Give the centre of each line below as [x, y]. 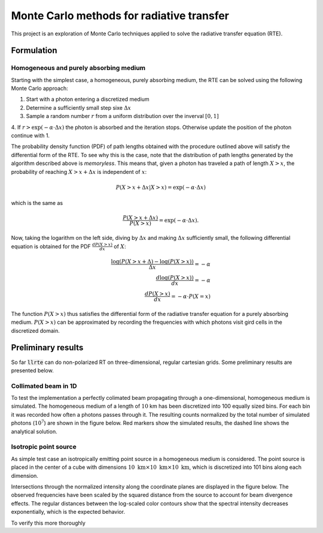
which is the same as [37, 203]
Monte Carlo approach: [39, 88]
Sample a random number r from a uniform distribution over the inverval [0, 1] [123, 116]
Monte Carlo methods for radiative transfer [120, 16]
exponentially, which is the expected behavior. [68, 512]
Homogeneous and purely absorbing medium [78, 68]
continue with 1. [31, 135]
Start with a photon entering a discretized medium [88, 100]
